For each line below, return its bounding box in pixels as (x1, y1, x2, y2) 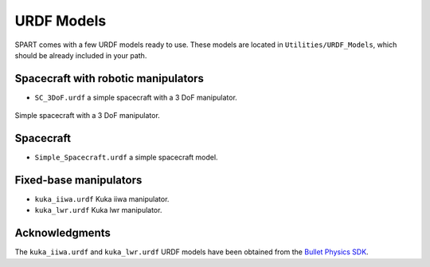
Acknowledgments (14, 226, 111, 240)
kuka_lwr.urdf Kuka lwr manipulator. (34, 206, 162, 215)
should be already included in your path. (14, 50, 147, 60)
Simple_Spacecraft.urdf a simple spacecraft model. (34, 152, 218, 163)
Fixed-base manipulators (14, 173, 143, 187)
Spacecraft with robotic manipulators (14, 72, 205, 85)
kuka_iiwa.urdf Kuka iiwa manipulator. (34, 194, 170, 204)
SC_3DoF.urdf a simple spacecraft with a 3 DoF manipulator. (34, 92, 238, 102)
